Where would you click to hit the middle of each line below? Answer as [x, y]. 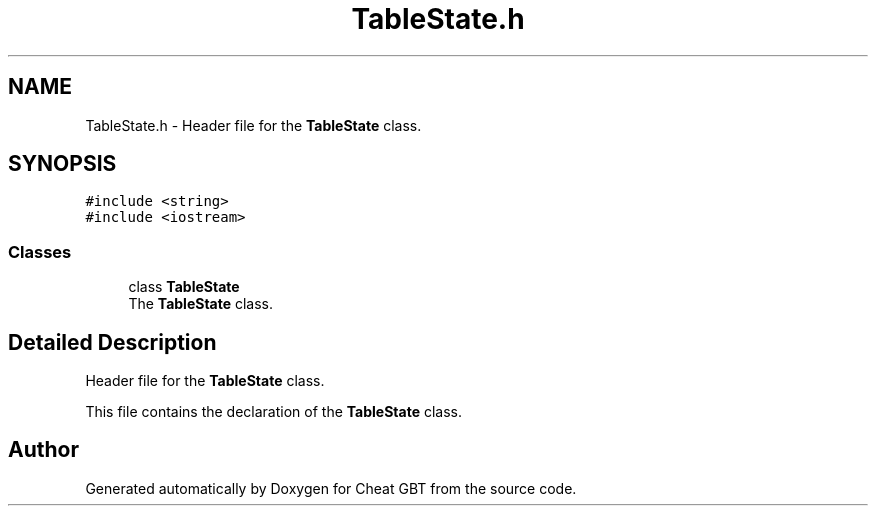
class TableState [184, 287]
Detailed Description [112, 342]
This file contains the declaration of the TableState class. [274, 412]
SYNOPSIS [62, 164]
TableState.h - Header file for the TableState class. [253, 125]
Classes [40, 251]
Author [43, 450]
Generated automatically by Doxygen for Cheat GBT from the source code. [331, 488]
